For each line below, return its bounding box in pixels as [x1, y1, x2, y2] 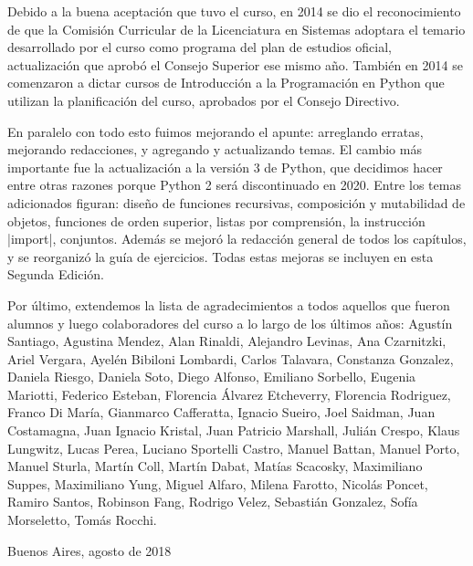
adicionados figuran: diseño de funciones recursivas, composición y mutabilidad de [7, 193, 466, 212]
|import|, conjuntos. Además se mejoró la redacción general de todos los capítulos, [7, 229, 467, 248]
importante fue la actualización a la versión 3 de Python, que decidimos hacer [7, 157, 443, 176]
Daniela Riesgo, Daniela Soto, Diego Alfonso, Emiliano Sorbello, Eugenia [7, 367, 416, 386]
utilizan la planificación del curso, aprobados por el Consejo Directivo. [7, 90, 400, 110]
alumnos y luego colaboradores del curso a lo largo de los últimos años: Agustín [7, 313, 453, 332]
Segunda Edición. [7, 265, 105, 284]
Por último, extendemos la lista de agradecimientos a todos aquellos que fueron [7, 295, 450, 314]
